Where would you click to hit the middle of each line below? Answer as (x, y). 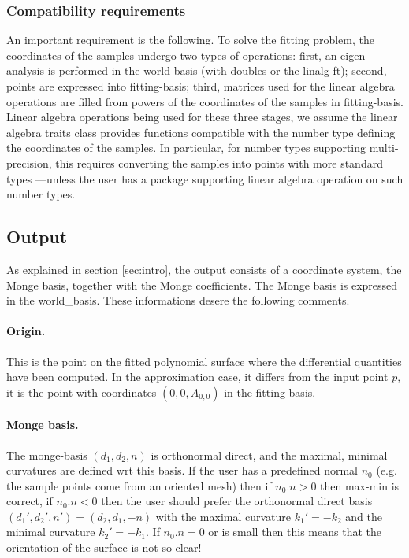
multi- (384, 148)
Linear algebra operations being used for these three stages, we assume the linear (202, 117)
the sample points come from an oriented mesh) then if (139, 485)
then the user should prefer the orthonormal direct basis (237, 501)
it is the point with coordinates (82, 392)
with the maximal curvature (223, 516)
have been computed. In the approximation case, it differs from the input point (197, 377)
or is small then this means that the (295, 532)
